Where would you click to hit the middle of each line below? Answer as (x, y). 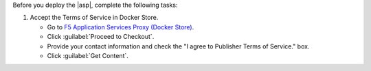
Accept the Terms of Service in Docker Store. (94, 18)
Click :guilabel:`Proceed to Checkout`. (101, 37)
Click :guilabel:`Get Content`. (88, 55)
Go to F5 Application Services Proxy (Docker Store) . (121, 27)
